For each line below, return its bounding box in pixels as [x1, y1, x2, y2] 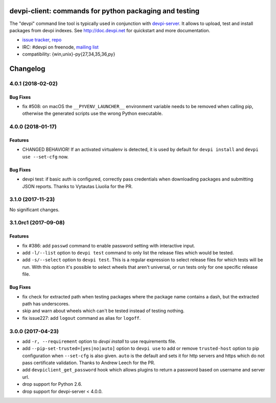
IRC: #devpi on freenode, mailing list [22, 44, 99, 50]
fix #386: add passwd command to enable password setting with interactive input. [22, 242, 195, 248]
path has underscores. [22, 301, 70, 307]
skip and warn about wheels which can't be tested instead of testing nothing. [22, 308, 185, 314]
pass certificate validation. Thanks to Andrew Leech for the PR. [22, 360, 155, 366]
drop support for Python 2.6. [22, 381, 83, 387]
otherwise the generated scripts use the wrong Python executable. [22, 110, 163, 117]
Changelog [9, 64, 45, 73]
